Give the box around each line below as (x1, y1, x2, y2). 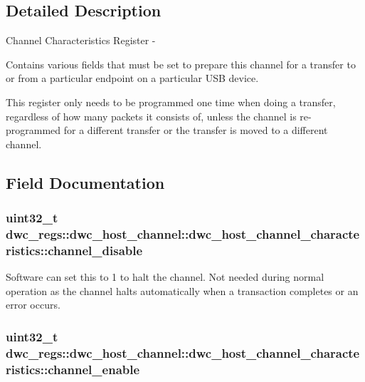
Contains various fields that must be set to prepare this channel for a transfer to (6, 56, 356, 71)
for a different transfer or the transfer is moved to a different (63, 123, 328, 138)
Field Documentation (6, 171, 165, 193)
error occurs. (6, 297, 60, 312)
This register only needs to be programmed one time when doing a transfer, (6, 94, 336, 109)
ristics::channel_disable (6, 241, 143, 259)
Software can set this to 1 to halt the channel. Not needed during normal (6, 269, 324, 284)
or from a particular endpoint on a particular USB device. (6, 71, 259, 86)
